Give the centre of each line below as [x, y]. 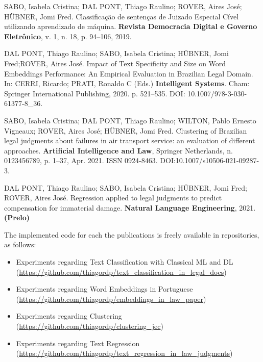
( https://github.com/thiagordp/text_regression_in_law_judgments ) [124, 353]
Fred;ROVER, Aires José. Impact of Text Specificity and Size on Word [115, 63]
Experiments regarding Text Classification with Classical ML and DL [125, 262]
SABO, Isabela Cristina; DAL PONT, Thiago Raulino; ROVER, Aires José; [123, 6]
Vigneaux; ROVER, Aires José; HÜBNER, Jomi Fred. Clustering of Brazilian [126, 130]
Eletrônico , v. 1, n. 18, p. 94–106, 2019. [68, 36]
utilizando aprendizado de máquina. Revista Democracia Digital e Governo [131, 26]
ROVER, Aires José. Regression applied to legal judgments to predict [113, 198]
